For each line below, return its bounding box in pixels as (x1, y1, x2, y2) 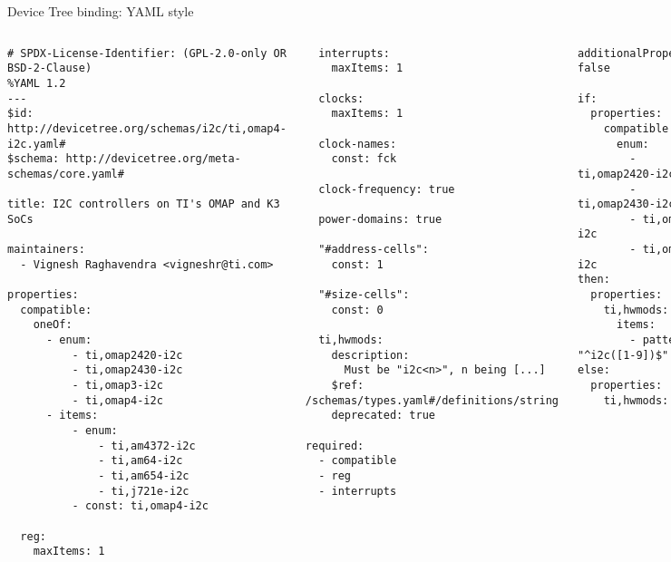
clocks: (318, 92, 365, 105)
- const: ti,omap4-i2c (72, 499, 209, 513)
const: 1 (331, 257, 384, 271)
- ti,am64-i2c (98, 454, 183, 468)
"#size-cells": (318, 288, 410, 302)
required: (305, 439, 365, 452)
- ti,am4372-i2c (98, 439, 196, 452)
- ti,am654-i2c (98, 469, 190, 482)
